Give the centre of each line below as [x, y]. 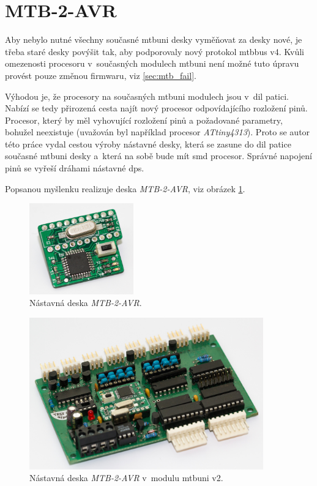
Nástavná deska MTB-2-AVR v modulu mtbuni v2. [126, 478]
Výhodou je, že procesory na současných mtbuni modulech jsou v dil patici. [147, 96]
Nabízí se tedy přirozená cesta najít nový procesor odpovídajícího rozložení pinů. [156, 108]
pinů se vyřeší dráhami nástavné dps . [75, 168]
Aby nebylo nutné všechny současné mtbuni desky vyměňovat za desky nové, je [154, 39]
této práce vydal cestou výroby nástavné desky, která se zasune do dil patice [148, 144]
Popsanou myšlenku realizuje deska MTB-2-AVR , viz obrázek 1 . [125, 188]
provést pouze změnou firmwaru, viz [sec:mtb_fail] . [101, 75]
